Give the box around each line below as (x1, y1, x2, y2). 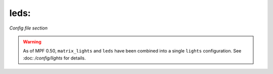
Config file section (9, 25, 48, 31)
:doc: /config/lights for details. (23, 55, 86, 61)
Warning (23, 38, 41, 44)
